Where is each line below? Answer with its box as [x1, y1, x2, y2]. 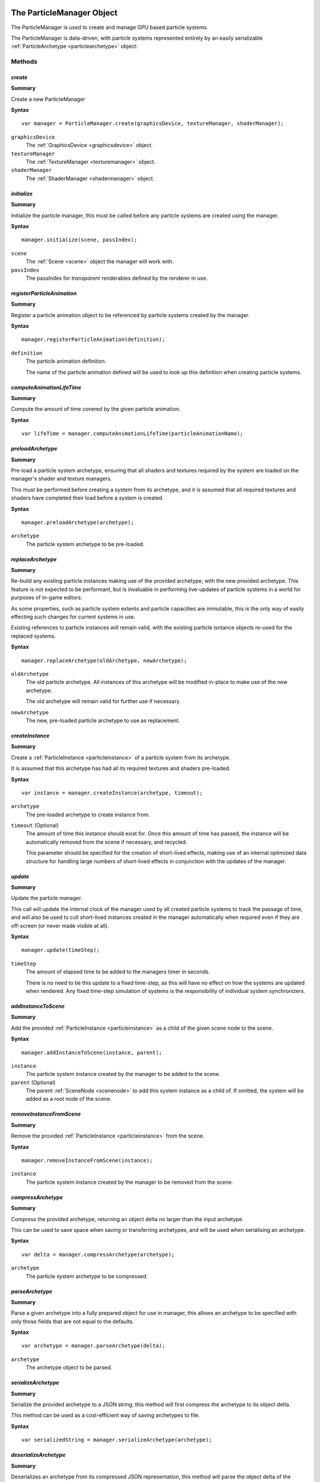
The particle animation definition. [25, 357, 107, 365]
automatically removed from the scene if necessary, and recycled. [25, 838, 188, 845]
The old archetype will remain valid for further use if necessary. [25, 698, 181, 705]
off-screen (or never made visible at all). [11, 922, 109, 929]
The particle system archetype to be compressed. [25, 1272, 148, 1280]
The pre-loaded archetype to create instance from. [25, 811, 151, 818]
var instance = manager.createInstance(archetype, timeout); [21, 789, 203, 796]
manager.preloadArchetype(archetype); [21, 519, 135, 526]
